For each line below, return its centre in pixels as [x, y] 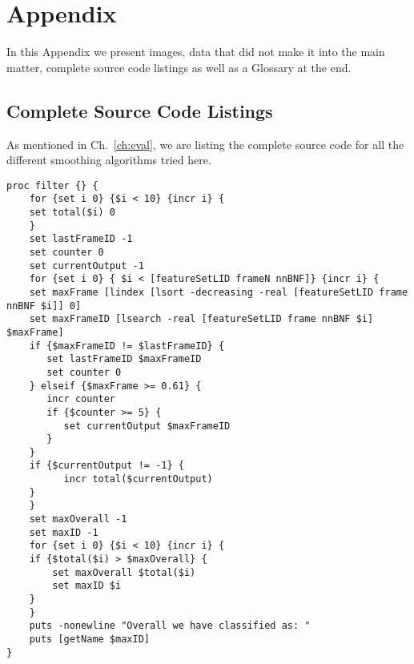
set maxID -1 [64, 532]
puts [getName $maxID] [89, 640]
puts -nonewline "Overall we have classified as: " [170, 626]
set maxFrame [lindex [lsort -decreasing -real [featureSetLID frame [219, 292]
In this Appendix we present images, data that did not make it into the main [196, 52]
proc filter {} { [52, 185]
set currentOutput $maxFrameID [147, 426]
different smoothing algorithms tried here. [109, 160]
